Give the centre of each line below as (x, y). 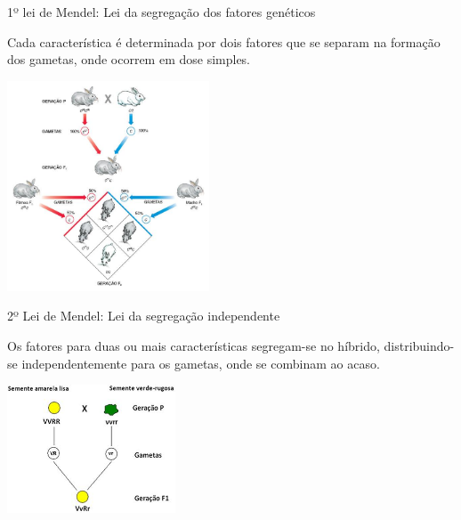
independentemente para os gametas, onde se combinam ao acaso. (201, 363)
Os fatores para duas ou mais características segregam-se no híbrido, (194, 346)
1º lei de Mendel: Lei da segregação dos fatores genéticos (162, 12)
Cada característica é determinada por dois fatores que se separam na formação (224, 41)
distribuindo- (419, 346)
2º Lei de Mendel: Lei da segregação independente (144, 316)
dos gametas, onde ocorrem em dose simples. (129, 59)
